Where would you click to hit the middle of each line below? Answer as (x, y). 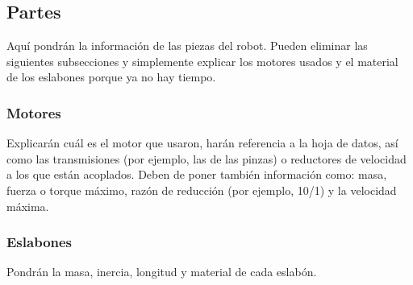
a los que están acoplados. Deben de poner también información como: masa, (197, 174)
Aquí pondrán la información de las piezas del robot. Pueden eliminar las (187, 45)
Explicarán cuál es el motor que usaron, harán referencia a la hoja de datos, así (202, 143)
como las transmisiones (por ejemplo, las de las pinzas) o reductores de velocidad (206, 158)
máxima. (28, 206)
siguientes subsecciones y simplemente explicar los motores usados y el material (202, 61)
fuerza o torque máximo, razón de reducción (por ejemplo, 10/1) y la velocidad (202, 190)
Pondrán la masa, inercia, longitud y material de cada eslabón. (162, 272)
